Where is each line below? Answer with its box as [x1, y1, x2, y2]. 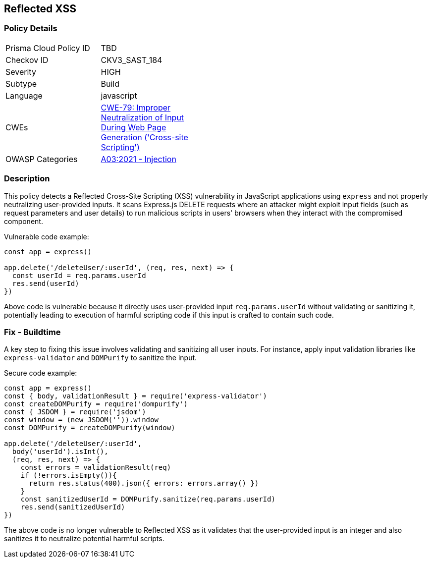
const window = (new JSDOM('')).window [4, 416, 159, 424]
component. [4, 217, 43, 225]
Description [4, 173, 50, 184]
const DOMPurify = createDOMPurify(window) [4, 424, 175, 432]
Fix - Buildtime [4, 327, 61, 337]
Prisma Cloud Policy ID [5, 43, 90, 53]
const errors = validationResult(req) [20, 463, 171, 472]
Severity [5, 66, 36, 77]
